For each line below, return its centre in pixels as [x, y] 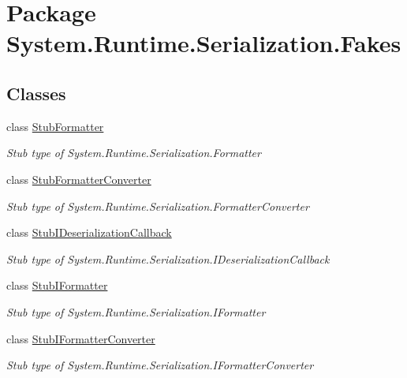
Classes [36, 93]
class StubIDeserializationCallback [89, 232]
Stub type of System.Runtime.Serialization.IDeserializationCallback [168, 258]
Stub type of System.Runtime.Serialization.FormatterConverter [158, 206]
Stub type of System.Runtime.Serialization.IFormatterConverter [160, 365]
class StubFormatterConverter [79, 179]
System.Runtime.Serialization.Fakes [204, 43]
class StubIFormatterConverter [81, 338]
